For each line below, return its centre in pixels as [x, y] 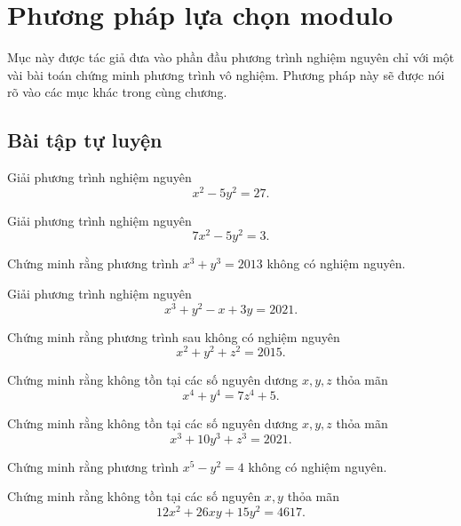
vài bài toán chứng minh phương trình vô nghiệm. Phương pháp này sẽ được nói [226, 74]
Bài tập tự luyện [85, 140]
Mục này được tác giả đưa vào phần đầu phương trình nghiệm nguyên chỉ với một [231, 57]
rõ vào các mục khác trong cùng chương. [117, 92]
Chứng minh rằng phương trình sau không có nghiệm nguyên [174, 336]
